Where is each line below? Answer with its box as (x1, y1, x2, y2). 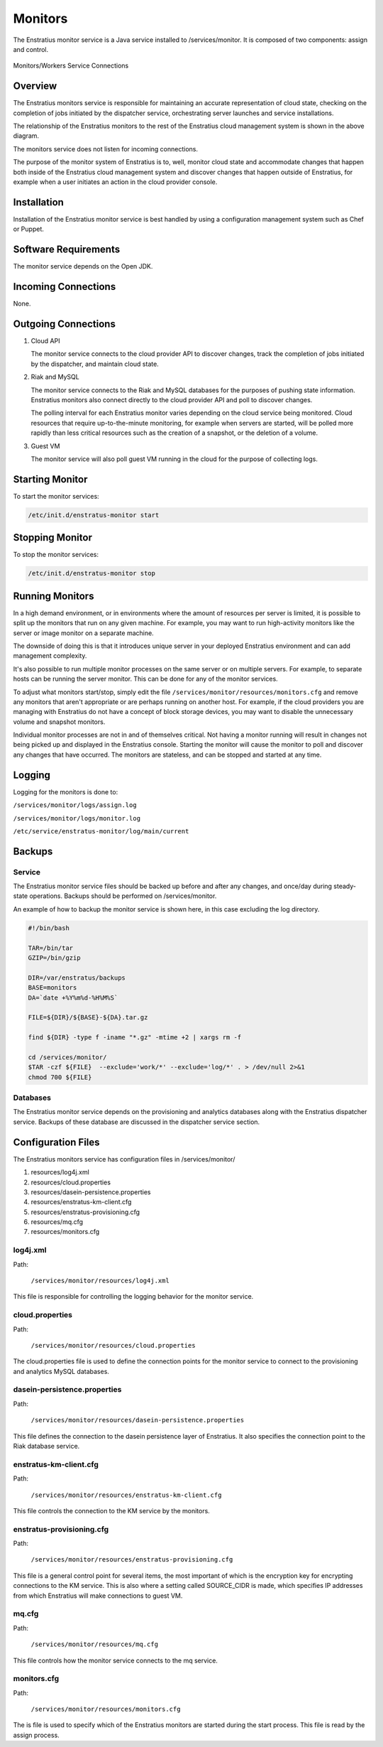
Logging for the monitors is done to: (13, 787, 118, 796)
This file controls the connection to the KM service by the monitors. (13, 1506, 211, 1515)
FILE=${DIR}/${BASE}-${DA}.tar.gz (28, 1013, 148, 1022)
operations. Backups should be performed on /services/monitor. (29, 892, 217, 900)
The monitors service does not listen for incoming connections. (13, 144, 199, 153)
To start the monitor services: (13, 492, 99, 500)
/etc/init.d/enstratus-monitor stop (28, 569, 156, 578)
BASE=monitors (28, 984, 77, 992)
